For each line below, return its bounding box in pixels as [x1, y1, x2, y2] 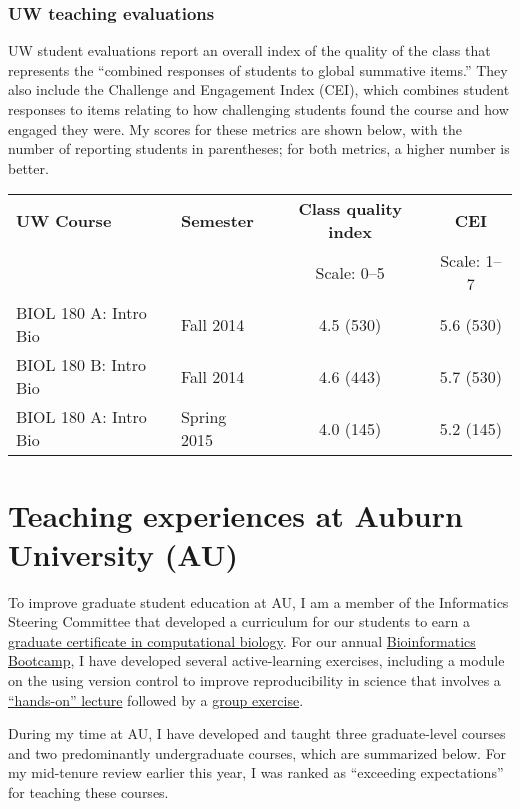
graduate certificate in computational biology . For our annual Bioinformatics [8, 630, 476, 651]
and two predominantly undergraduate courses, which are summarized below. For [8, 742, 507, 763]
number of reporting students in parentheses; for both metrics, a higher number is [8, 138, 510, 159]
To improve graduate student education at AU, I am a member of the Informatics [8, 591, 509, 612]
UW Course [16, 208, 112, 232]
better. [8, 157, 49, 178]
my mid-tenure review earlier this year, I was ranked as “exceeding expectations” [8, 762, 504, 783]
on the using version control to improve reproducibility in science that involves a [8, 670, 501, 691]
